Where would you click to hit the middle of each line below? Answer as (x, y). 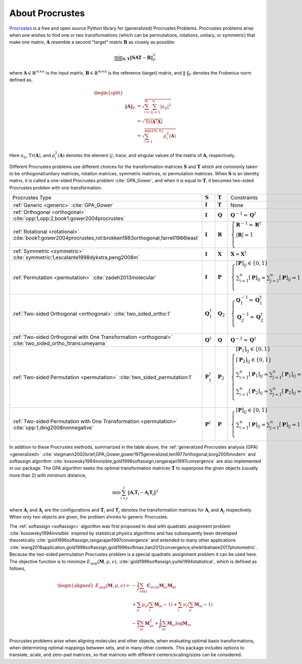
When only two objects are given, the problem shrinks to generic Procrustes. (89, 517)
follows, (17, 568)
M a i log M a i (179, 624)
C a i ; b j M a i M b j (161, 586)
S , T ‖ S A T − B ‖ (138, 58)
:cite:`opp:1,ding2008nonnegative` (53, 427)
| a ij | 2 (166, 107)
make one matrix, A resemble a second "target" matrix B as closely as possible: (92, 42)
